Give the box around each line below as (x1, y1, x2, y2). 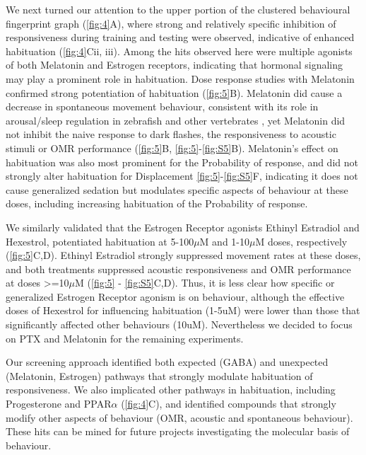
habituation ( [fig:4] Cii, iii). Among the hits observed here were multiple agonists (6, 43, 353, 58)
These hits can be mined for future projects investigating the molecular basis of (6, 424, 350, 439)
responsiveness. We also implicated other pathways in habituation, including (6, 382, 336, 397)
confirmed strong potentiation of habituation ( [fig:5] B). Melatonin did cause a (6, 85, 343, 100)
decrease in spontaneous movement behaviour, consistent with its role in (6, 99, 319, 114)
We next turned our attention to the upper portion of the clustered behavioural (6, 2, 350, 16)
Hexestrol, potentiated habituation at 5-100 (6, 234, 194, 248)
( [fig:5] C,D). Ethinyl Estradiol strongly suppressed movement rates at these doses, (6, 248, 361, 263)
